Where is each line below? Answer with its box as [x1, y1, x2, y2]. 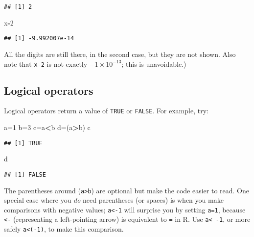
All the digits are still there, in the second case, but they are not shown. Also [4, 49, 236, 59]
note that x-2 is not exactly [4, 58, 88, 69]
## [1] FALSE [4, 171, 46, 178]
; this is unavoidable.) [121, 58, 186, 69]
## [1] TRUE [4, 139, 43, 147]
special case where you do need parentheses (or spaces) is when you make [4, 195, 224, 205]
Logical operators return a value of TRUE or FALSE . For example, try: [4, 105, 208, 116]
